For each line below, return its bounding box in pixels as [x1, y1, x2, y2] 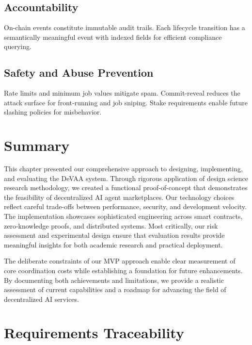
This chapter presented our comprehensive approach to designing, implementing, [4, 164, 243, 174]
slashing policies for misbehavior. [4, 107, 102, 117]
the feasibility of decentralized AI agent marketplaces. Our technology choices [4, 192, 235, 202]
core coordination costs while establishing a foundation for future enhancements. [4, 265, 243, 276]
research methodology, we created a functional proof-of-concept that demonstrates [4, 182, 248, 193]
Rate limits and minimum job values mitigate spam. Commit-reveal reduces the [4, 88, 240, 98]
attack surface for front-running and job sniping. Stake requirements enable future [4, 97, 248, 107]
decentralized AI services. [4, 294, 79, 304]
